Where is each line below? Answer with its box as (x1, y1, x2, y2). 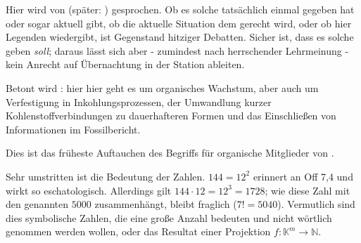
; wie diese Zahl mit (265, 183, 350, 197)
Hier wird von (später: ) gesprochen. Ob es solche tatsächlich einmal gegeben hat (6, 2, 355, 16)
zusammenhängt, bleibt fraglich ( (94, 197, 237, 211)
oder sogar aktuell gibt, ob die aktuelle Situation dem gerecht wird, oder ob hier (6, 15, 352, 30)
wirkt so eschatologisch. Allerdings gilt (6, 183, 172, 197)
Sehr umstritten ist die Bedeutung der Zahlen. (6, 169, 205, 183)
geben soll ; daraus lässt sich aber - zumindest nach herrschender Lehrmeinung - (6, 43, 349, 58)
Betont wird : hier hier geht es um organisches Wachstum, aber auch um (6, 80, 319, 95)
